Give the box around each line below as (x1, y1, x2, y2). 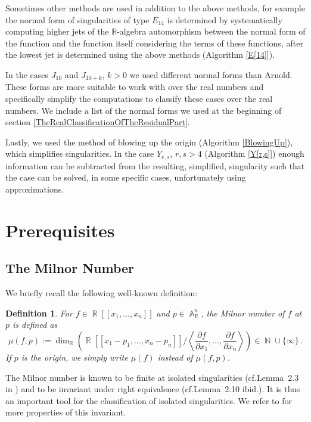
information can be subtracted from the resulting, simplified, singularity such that (5, 159, 305, 172)
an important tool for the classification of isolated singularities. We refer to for (5, 394, 292, 407)
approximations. (5, 183, 64, 196)
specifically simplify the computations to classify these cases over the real (5, 92, 273, 105)
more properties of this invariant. (5, 406, 126, 418)
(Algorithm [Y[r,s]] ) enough (204, 147, 304, 160)
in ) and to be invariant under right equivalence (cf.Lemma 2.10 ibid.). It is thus (5, 383, 300, 395)
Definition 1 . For (5, 306, 73, 319)
